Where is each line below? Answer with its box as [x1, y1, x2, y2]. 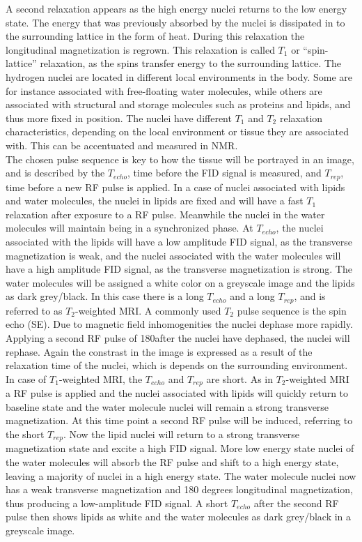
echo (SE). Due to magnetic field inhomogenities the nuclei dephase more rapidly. [6, 317, 353, 331]
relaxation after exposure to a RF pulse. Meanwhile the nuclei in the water [6, 206, 325, 221]
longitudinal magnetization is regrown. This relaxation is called [6, 42, 275, 57]
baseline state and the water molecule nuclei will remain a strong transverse [6, 399, 329, 414]
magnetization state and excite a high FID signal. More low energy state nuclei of [6, 441, 354, 456]
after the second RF [253, 495, 339, 510]
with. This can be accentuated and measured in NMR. [6, 137, 238, 152]
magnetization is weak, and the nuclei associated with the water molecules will [6, 248, 341, 262]
